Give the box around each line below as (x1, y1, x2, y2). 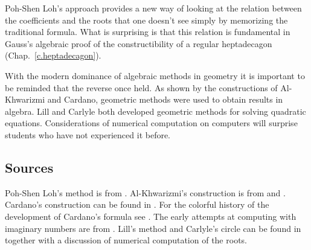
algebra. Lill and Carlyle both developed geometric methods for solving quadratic (5, 104, 306, 117)
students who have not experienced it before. (5, 128, 171, 141)
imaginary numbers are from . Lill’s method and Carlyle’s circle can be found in (5, 222, 301, 234)
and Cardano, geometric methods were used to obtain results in (47, 93, 283, 106)
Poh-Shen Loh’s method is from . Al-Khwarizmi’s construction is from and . (5, 186, 286, 199)
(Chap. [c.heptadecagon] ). (5, 49, 101, 62)
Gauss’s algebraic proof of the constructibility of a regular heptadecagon (5, 37, 272, 50)
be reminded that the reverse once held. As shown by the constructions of (5, 81, 278, 94)
